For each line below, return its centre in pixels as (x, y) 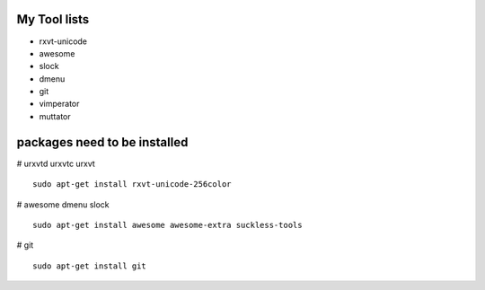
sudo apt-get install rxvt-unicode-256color (132, 185)
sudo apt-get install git (90, 266)
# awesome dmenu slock (63, 204)
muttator (55, 116)
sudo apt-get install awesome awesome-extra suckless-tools (168, 225)
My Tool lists (53, 19)
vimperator (59, 104)
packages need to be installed (102, 142)
